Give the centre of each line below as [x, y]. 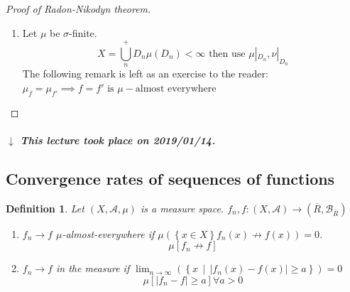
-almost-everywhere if [108, 233]
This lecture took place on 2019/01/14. [118, 140]
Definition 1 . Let [45, 208]
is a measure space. [182, 208]
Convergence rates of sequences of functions [170, 178]
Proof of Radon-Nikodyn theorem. [78, 9]
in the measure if [93, 268]
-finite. [83, 32]
